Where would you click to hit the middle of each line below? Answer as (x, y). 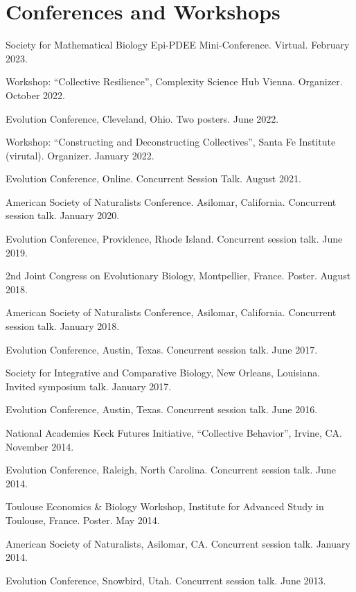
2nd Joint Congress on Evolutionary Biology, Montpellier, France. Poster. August (178, 276)
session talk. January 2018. (63, 326)
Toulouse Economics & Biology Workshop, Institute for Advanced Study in (165, 506)
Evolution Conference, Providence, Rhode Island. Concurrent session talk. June (174, 239)
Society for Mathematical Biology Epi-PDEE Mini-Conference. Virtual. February (178, 45)
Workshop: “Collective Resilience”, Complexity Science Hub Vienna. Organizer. (174, 81)
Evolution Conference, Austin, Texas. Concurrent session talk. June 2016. (162, 409)
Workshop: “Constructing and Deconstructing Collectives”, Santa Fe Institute (171, 142)
